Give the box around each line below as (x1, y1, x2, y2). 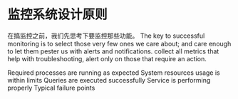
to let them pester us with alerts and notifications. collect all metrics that (7, 47, 219, 56)
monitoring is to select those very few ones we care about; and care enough (7, 39, 232, 48)
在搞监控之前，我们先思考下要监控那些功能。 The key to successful (7, 31, 205, 40)
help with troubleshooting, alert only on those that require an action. (7, 54, 207, 63)
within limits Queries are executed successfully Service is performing (7, 75, 211, 84)
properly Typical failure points (7, 83, 95, 92)
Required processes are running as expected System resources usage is (7, 68, 220, 77)
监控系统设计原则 (7, 6, 108, 23)
